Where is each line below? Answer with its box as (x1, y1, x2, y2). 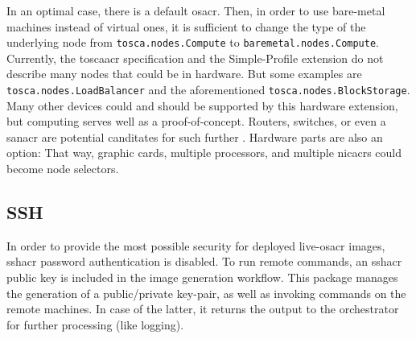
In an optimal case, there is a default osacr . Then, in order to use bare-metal (6, 2, 385, 19)
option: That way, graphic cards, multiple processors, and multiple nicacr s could (6, 144, 402, 161)
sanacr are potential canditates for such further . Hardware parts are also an (6, 128, 383, 145)
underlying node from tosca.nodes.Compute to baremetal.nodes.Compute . (6, 34, 379, 51)
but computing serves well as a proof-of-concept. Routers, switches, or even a (6, 113, 386, 130)
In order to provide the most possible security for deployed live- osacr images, (6, 237, 385, 254)
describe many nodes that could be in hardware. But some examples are (6, 65, 362, 82)
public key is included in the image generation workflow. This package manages (6, 269, 398, 286)
